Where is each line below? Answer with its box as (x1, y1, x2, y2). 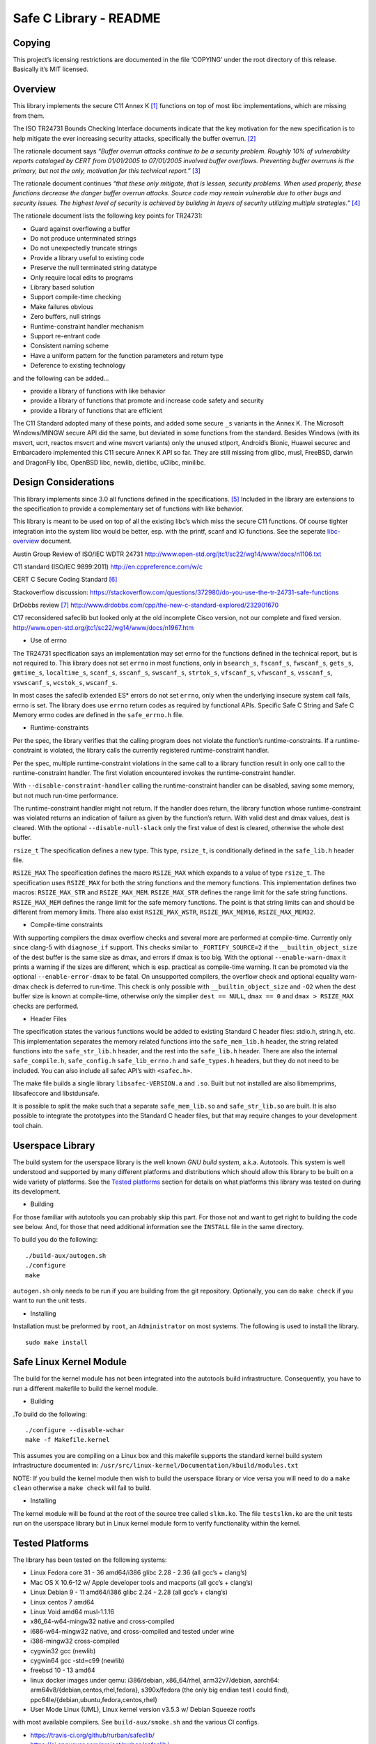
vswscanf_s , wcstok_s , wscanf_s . (13, 678, 118, 686)
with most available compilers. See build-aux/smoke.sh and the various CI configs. (13, 1718, 260, 1727)
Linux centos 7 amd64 (30, 1598, 95, 1606)
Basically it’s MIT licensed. (13, 65, 89, 73)
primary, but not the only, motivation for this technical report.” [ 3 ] (13, 166, 201, 174)
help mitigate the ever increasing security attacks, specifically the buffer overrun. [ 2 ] (13, 134, 256, 142)
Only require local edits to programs (30, 273, 134, 282)
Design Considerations (13, 476, 115, 488)
